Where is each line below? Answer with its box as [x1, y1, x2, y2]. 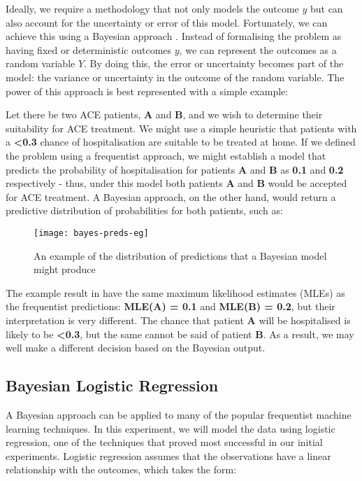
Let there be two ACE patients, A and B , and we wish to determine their [6, 107, 323, 122]
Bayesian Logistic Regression [6, 375, 219, 396]
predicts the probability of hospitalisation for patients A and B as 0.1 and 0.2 [6, 162, 344, 176]
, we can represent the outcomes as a [179, 42, 337, 57]
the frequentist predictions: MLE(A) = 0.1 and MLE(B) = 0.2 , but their [6, 299, 335, 314]
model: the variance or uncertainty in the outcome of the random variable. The [6, 69, 345, 84]
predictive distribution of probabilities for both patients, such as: [6, 203, 283, 218]
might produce [34, 262, 96, 277]
